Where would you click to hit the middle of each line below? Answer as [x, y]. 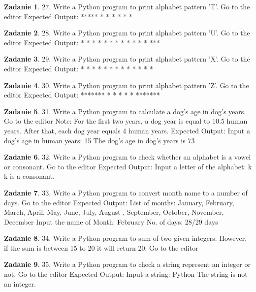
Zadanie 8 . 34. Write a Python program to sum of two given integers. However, [126, 238]
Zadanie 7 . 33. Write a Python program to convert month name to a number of [126, 192]
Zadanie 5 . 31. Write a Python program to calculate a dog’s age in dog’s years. [125, 111]
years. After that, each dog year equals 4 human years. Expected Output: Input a [127, 130]
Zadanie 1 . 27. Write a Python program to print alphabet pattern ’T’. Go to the [127, 6]
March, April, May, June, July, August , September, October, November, [114, 212]
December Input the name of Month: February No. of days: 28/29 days [111, 221]
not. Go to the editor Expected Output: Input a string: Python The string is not [126, 274]
